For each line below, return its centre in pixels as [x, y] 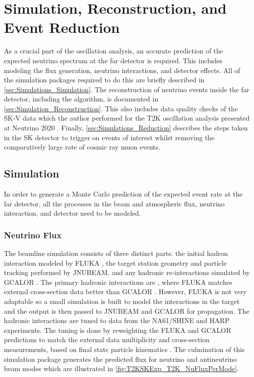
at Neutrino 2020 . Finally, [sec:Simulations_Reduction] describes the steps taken [126, 128]
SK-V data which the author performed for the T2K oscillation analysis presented [127, 118]
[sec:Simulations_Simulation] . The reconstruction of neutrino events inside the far [127, 89]
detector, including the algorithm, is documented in [81, 99]
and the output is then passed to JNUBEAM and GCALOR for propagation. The [127, 311]
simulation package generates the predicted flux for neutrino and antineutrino [120, 359]
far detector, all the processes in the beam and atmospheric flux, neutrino [114, 203]
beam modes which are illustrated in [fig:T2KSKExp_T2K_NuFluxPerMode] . [122, 368]
